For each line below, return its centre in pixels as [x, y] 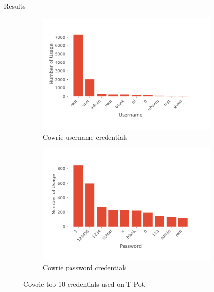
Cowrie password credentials [85, 267]
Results [15, 6]
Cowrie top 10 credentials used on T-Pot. [85, 283]
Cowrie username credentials [85, 136]
